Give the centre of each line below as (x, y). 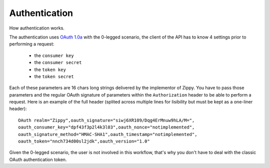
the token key (50, 69)
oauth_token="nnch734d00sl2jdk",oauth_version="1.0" (84, 141)
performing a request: (32, 44)
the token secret (54, 76)
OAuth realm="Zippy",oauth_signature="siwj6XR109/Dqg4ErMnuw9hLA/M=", (106, 120)
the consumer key (54, 55)
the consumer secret (58, 62)
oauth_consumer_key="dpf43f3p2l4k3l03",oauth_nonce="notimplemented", (106, 127)
